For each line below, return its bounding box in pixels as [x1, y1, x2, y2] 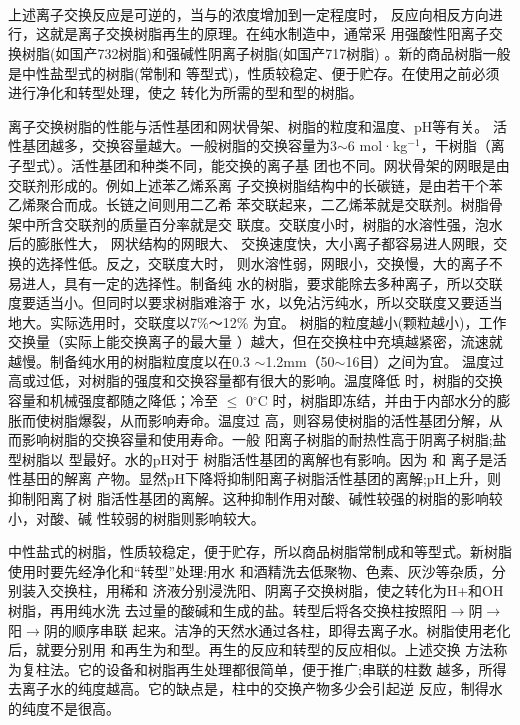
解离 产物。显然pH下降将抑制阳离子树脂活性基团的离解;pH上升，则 [63, 468, 502, 489]
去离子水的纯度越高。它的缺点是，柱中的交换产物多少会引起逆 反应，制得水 [8, 678, 503, 699]
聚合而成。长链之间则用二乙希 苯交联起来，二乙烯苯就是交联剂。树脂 [35, 194, 489, 215]
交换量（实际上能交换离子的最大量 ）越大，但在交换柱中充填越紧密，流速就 [8, 331, 503, 352]
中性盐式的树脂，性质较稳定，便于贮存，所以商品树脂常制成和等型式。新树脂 [8, 541, 512, 562]
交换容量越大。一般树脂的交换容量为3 [91, 135, 337, 156]
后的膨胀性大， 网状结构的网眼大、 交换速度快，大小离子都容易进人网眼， [8, 233, 494, 254]
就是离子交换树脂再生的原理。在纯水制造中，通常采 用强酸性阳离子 [49, 23, 489, 44]
